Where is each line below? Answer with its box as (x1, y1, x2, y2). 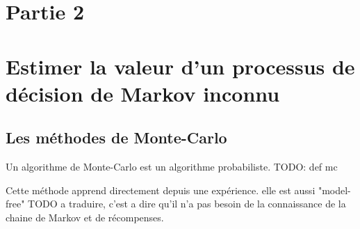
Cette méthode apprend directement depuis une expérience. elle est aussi (6, 182, 316, 197)
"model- (318, 182, 351, 197)
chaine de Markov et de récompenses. (6, 210, 164, 224)
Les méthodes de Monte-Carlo (6, 127, 227, 148)
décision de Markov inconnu (6, 79, 280, 107)
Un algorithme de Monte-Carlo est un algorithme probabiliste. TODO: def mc (6, 159, 338, 174)
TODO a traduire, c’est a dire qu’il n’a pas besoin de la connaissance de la (28, 196, 346, 211)
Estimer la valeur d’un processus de (6, 52, 355, 80)
